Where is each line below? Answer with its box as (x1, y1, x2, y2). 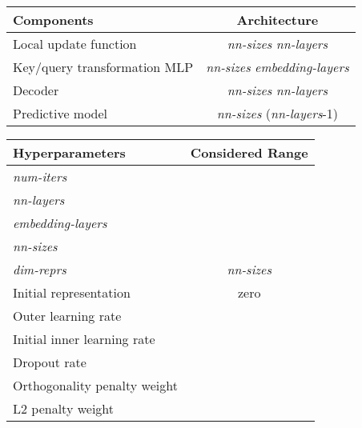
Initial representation (13, 283, 131, 302)
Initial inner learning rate (13, 330, 155, 348)
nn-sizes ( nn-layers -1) (216, 104, 339, 122)
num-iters (13, 167, 67, 186)
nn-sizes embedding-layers (206, 58, 349, 76)
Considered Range (190, 143, 308, 162)
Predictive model (13, 104, 108, 122)
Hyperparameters (13, 143, 126, 162)
